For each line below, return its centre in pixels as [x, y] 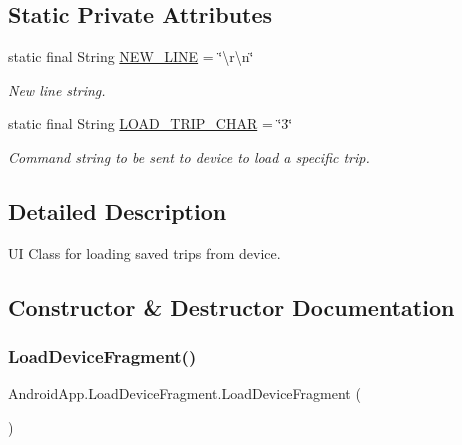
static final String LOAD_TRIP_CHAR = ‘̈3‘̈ [150, 123]
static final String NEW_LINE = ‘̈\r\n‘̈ [131, 56]
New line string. [57, 89]
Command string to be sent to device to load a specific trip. [189, 156]
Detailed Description [117, 210]
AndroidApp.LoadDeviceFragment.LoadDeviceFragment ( [184, 393]
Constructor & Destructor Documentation [231, 306]
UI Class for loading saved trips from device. [144, 252]
